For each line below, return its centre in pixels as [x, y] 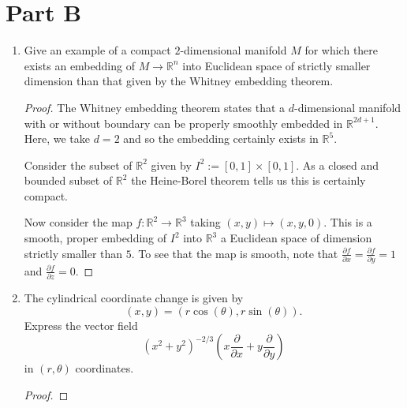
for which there [342, 50]
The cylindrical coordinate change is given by [134, 298]
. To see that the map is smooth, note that [235, 253]
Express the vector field [81, 325]
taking [205, 222]
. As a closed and [338, 165]
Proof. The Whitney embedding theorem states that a [155, 107]
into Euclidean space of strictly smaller [276, 65]
